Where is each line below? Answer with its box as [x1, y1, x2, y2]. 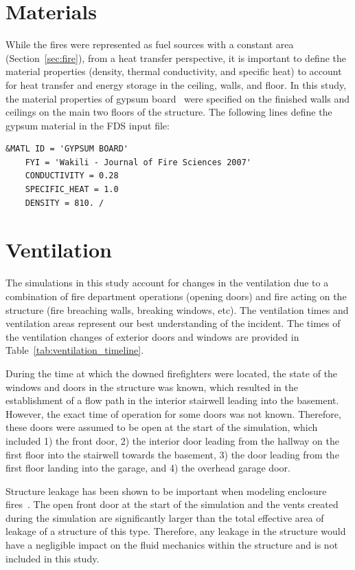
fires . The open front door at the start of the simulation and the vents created [5, 497, 339, 511]
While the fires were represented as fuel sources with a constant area [5, 37, 294, 52]
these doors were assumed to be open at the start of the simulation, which [5, 420, 318, 434]
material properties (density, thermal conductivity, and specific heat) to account [5, 64, 342, 78]
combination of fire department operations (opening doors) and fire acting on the [5, 288, 347, 303]
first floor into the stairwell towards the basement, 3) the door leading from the [5, 447, 339, 461]
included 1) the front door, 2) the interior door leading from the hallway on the [5, 433, 340, 447]
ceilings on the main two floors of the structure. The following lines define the [5, 105, 332, 119]
